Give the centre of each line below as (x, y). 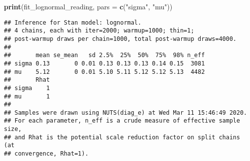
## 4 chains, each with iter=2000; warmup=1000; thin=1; (99, 31)
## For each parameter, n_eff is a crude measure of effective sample (122, 121)
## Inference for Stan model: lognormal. (73, 22)
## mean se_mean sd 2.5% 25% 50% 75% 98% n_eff (105, 55)
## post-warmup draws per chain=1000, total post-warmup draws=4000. (120, 39)
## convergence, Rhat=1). (46, 154)
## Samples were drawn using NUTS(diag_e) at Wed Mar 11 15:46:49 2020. (125, 113)
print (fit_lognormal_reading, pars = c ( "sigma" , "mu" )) (88, 6)
